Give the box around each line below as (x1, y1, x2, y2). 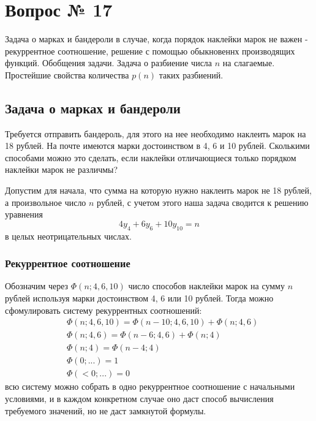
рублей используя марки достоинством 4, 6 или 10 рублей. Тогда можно (5, 292, 274, 305)
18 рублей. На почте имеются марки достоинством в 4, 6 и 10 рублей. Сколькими (5, 139, 310, 152)
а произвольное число (5, 195, 86, 208)
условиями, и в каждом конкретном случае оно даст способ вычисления (5, 392, 274, 404)
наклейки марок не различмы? (5, 163, 118, 176)
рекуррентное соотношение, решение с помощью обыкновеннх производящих (5, 44, 295, 57)
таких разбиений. (159, 68, 224, 81)
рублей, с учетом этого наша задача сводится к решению (97, 195, 309, 208)
